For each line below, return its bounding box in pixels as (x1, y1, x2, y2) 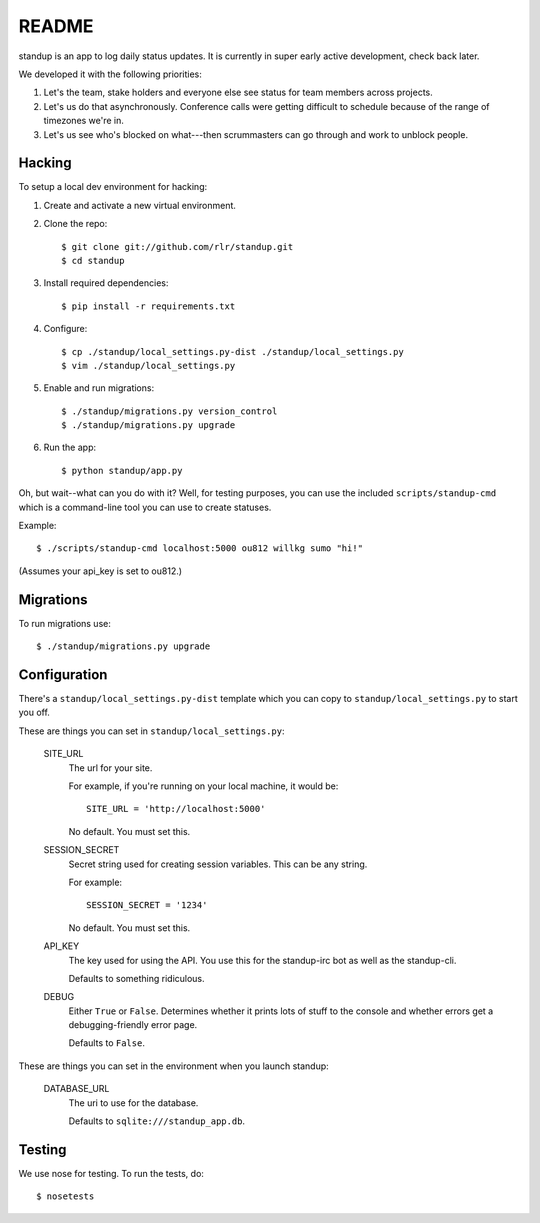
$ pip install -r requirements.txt (61, 300, 236, 312)
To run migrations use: (18, 617, 112, 629)
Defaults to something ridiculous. (68, 972, 205, 984)
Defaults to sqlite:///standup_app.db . (68, 1115, 245, 1127)
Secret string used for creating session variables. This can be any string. (68, 858, 368, 870)
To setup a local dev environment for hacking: (18, 181, 208, 193)
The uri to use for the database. (68, 1096, 199, 1109)
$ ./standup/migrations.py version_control (61, 405, 278, 417)
